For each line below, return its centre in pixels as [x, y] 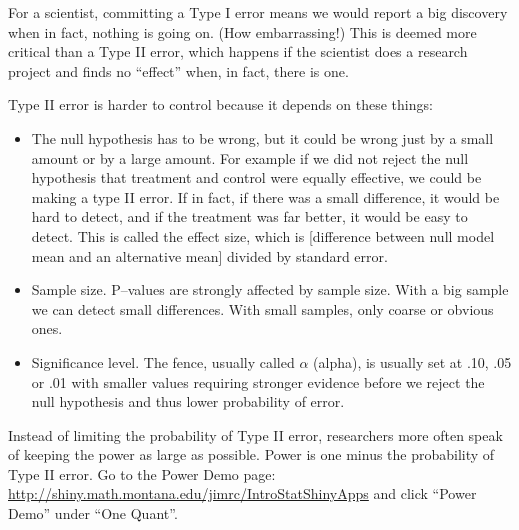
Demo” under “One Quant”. [93, 513]
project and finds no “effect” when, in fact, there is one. [178, 70]
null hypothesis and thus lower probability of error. [188, 401]
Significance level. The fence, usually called [163, 361]
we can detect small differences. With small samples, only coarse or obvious [262, 308]
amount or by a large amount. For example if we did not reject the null [250, 157]
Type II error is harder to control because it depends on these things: [220, 104]
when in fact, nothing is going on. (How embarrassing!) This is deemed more [242, 31]
